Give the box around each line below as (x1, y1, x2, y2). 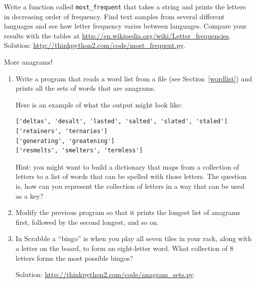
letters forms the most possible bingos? (15, 252, 133, 263)
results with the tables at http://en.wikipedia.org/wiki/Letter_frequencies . (4, 30, 231, 40)
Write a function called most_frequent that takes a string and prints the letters (4, 1, 246, 11)
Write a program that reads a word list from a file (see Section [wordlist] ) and (15, 73, 253, 83)
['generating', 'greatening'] (15, 137, 115, 144)
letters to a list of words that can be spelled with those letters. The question (15, 171, 247, 181)
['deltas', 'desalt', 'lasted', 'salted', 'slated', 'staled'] (15, 118, 228, 125)
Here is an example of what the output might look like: (15, 99, 183, 109)
